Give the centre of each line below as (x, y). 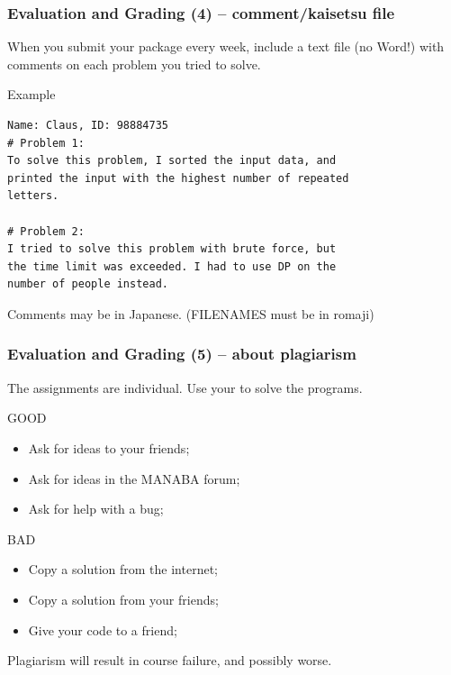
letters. (33, 196)
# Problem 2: (46, 231)
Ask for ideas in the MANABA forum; (134, 478)
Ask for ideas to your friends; (109, 447)
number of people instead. (88, 284)
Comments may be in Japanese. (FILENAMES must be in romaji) (191, 313)
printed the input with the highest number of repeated (178, 178)
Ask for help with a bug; (96, 509)
